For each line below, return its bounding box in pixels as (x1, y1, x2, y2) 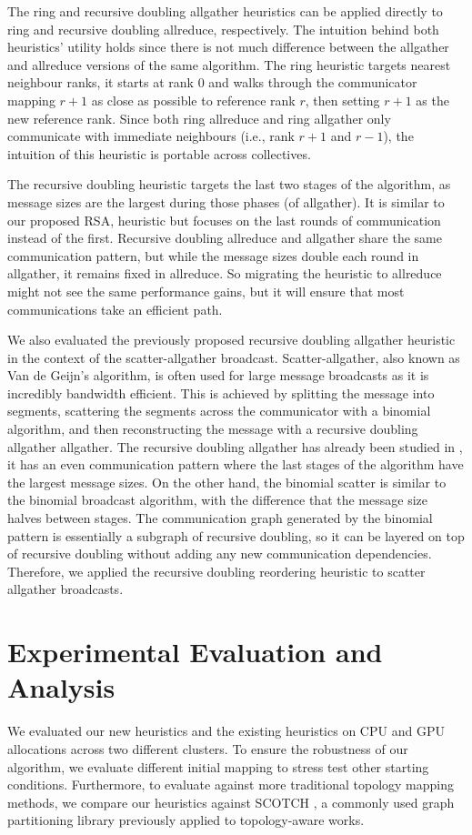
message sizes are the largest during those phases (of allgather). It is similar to (7, 192, 445, 211)
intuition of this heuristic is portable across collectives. (7, 144, 311, 163)
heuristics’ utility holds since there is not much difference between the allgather (7, 37, 449, 56)
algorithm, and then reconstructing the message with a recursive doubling (7, 419, 418, 438)
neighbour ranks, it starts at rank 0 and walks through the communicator (7, 73, 417, 92)
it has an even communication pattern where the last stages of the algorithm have (7, 455, 464, 474)
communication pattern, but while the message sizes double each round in (7, 246, 419, 265)
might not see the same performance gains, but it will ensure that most (7, 281, 405, 300)
